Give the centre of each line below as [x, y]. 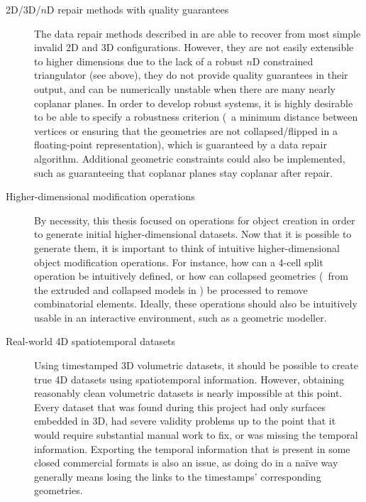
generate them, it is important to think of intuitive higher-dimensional [187, 247]
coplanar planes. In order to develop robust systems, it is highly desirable [194, 103]
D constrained [283, 61]
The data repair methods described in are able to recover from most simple [198, 33]
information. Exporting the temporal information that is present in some [192, 448]
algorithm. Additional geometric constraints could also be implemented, [190, 158]
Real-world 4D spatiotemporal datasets [91, 341]
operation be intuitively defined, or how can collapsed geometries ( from [191, 276]
